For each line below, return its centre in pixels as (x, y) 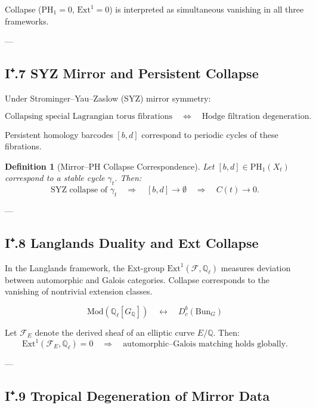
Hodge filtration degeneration (255, 116)
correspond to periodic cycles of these (210, 134)
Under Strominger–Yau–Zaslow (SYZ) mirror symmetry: (108, 98)
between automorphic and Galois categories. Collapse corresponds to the (137, 279)
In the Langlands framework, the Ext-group (85, 267)
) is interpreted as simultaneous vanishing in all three (207, 9)
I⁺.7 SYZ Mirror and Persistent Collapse (132, 73)
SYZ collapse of (79, 190)
